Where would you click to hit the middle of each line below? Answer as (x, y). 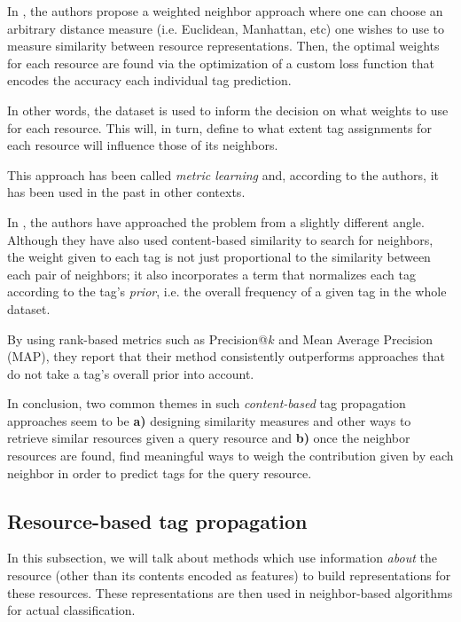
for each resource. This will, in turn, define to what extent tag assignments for (219, 127)
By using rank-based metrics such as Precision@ (138, 339)
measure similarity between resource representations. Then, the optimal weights (223, 46)
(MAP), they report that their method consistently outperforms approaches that (226, 356)
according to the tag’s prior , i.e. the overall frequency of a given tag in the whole (227, 291)
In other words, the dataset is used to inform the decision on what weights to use (228, 110)
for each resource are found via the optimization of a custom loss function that (221, 63)
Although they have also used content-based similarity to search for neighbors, (220, 239)
